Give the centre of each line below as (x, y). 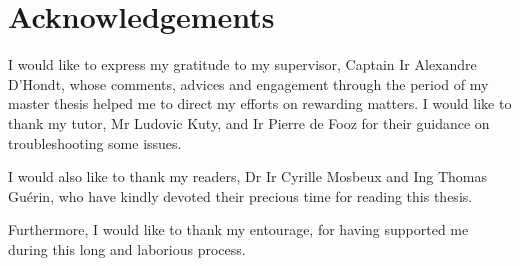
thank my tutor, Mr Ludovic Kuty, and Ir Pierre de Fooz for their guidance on (249, 122)
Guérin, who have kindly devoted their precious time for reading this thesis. (240, 195)
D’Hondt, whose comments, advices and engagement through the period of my (248, 83)
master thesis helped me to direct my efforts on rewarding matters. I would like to (260, 103)
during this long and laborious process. (127, 248)
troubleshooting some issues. (95, 142)
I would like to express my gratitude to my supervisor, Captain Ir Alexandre (242, 64)
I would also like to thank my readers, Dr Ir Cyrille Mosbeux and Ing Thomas (248, 176)
